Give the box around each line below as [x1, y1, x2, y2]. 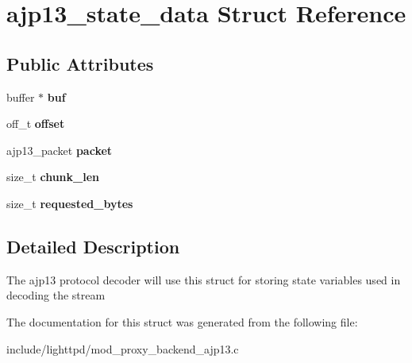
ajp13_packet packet [6, 141, 113, 158]
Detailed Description [6, 234, 180, 258]
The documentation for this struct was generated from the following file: [6, 313, 358, 330]
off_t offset [6, 115, 65, 132]
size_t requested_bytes [6, 195, 133, 211]
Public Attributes [6, 51, 154, 75]
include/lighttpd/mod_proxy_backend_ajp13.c [6, 340, 239, 357]
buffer [6, 88, 35, 105]
